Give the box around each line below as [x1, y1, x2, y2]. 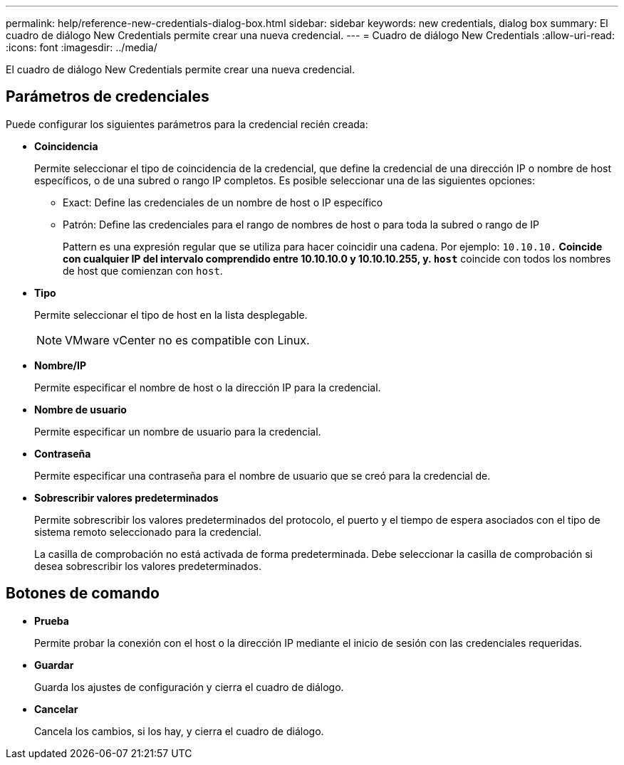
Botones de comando [6, 584, 160, 603]
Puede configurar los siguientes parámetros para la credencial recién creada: [6, 117, 368, 130]
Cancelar [34, 702, 78, 715]
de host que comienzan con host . [63, 264, 223, 277]
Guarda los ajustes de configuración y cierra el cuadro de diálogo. [34, 680, 344, 693]
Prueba [34, 614, 69, 627]
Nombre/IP [34, 359, 86, 371]
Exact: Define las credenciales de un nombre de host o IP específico [63, 196, 383, 209]
